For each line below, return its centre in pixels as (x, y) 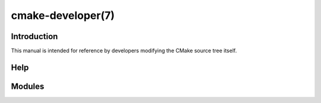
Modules (28, 86)
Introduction (34, 36)
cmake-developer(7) (63, 15)
